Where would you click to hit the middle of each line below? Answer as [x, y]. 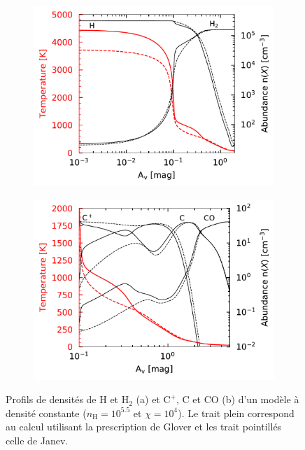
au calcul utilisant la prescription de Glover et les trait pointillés [144, 427]
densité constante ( [46, 413]
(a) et [148, 399]
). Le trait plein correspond [236, 413]
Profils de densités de [51, 399]
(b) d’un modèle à [261, 399]
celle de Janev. [37, 440]
